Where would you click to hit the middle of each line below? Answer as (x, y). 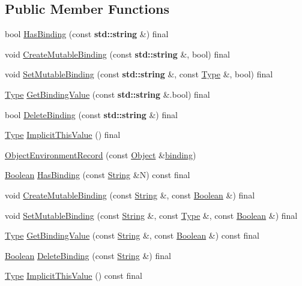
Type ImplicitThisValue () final (63, 135)
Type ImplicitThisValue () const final (74, 276)
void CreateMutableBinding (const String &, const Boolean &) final (130, 195)
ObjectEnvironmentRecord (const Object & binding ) (101, 154)
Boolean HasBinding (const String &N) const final (98, 175)
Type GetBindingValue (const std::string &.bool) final (107, 94)
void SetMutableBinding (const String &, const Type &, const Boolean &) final (151, 215)
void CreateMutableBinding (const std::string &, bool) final (117, 54)
